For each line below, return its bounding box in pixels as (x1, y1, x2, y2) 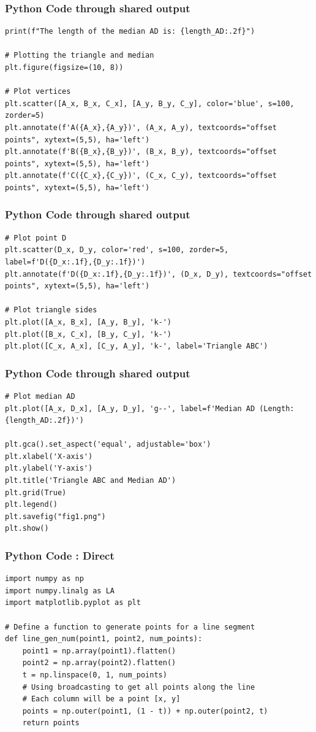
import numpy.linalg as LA (5, 586, 115, 595)
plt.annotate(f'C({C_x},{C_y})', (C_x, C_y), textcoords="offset (5, 171, 277, 180)
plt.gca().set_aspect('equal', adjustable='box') (5, 440, 211, 449)
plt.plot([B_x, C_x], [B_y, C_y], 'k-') (5, 329, 172, 339)
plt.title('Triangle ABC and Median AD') (5, 476, 176, 485)
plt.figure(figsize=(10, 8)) (5, 63, 124, 72)
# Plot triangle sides (5, 306, 97, 315)
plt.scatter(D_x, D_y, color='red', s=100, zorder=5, (5, 245, 229, 255)
